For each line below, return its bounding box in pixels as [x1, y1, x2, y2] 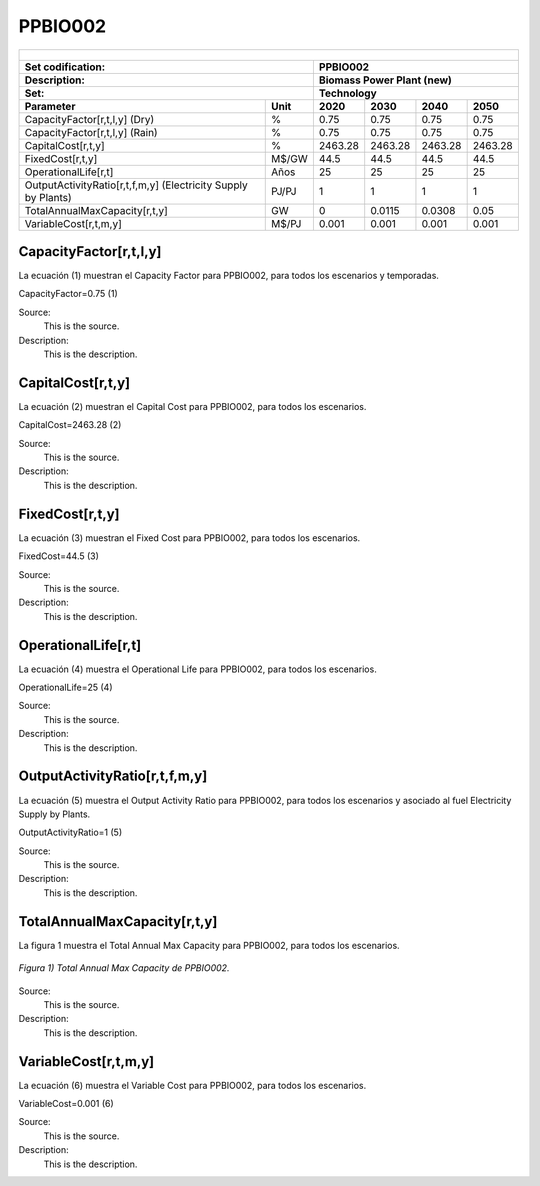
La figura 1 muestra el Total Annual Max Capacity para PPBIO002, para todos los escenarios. [18, 939, 400, 951]
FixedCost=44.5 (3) [18, 550, 100, 562]
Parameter [24, 99, 76, 113]
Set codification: [24, 60, 106, 74]
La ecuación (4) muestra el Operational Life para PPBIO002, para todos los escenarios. [18, 663, 377, 675]
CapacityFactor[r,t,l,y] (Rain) [24, 125, 159, 139]
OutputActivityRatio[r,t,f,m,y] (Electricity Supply [24, 178, 249, 192]
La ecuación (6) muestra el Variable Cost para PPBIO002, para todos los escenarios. [18, 1079, 367, 1091]
